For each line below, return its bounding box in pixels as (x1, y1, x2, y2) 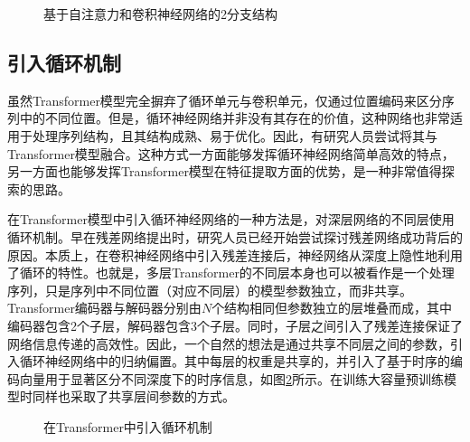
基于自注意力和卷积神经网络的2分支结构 (43, 5, 277, 23)
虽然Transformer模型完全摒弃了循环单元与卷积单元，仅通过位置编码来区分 (7, 90, 442, 109)
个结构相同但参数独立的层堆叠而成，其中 (211, 298, 453, 317)
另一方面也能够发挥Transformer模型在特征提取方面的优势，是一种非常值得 (7, 162, 442, 181)
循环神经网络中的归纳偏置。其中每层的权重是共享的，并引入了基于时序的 (19, 352, 450, 371)
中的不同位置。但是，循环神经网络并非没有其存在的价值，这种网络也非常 (19, 108, 450, 127)
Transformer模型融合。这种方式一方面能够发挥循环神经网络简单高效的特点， (7, 144, 455, 163)
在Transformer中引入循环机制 (43, 417, 212, 436)
